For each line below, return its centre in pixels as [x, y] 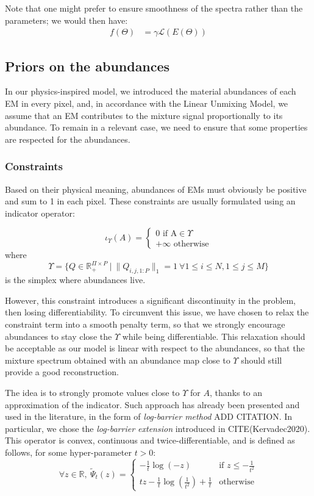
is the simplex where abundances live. [75, 280]
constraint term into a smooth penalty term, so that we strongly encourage [145, 324]
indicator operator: [40, 213]
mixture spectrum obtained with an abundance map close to [118, 360]
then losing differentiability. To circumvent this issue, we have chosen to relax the [157, 312]
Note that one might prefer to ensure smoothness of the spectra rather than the [154, 8]
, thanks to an [236, 393]
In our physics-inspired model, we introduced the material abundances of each [151, 91]
